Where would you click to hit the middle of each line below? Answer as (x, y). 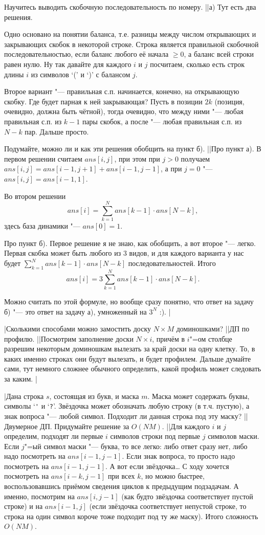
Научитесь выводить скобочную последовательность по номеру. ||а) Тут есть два (130, 7)
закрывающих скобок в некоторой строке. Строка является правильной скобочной (131, 44)
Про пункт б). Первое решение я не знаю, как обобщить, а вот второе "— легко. (130, 243)
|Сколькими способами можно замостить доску (78, 329)
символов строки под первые (155, 436)
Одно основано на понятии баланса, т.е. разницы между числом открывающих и (130, 34)
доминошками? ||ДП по (213, 329)
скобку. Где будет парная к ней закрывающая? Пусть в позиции (103, 101)
